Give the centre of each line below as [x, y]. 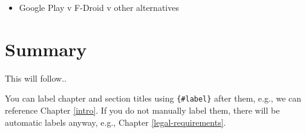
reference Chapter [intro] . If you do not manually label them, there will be [142, 110]
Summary [46, 49]
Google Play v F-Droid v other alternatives [99, 7]
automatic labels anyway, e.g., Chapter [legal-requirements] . [116, 122]
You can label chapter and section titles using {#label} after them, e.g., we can [153, 98]
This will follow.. [36, 78]
